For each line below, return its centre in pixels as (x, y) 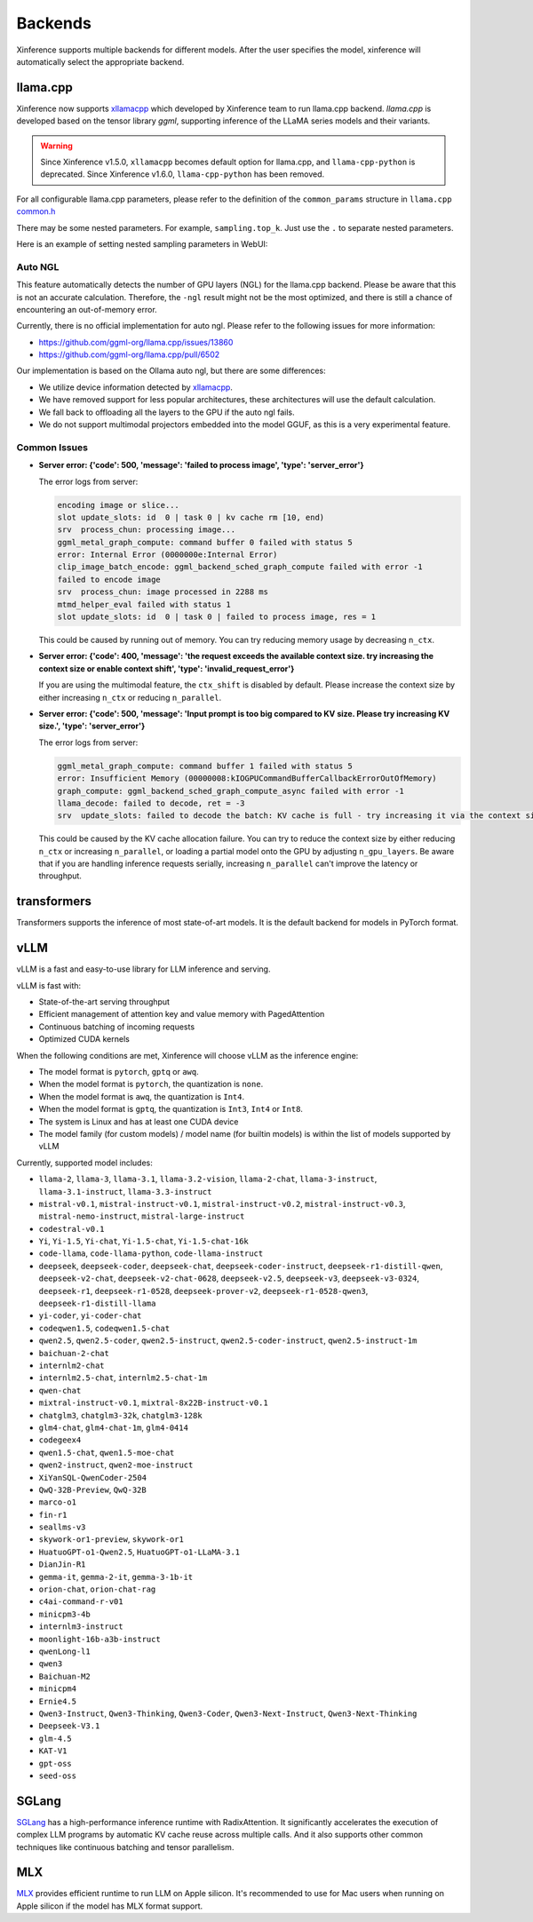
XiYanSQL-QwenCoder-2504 (92, 1477)
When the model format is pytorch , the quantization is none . (151, 1084)
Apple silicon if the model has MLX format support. (110, 1906)
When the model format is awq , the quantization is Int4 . (141, 1096)
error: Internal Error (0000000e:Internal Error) (167, 555)
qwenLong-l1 (64, 1651)
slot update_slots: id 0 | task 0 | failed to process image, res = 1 (217, 617)
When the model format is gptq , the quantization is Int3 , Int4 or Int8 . (171, 1109)
